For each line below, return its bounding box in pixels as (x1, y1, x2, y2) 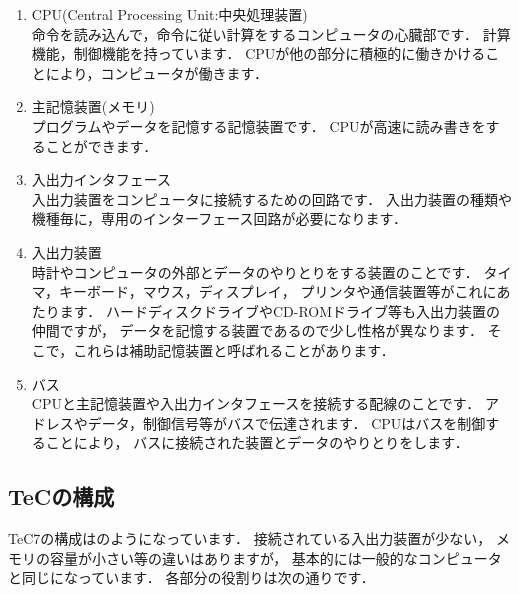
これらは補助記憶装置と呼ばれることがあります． (73, 339, 395, 360)
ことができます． (45, 135, 158, 156)
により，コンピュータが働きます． (45, 62, 268, 83)
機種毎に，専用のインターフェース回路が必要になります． (31, 208, 407, 229)
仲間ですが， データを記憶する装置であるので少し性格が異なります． (31, 320, 483, 341)
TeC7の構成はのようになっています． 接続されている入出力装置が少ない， (8, 528, 492, 549)
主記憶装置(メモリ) (31, 96, 155, 117)
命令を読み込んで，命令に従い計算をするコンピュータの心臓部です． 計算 (31, 23, 511, 44)
